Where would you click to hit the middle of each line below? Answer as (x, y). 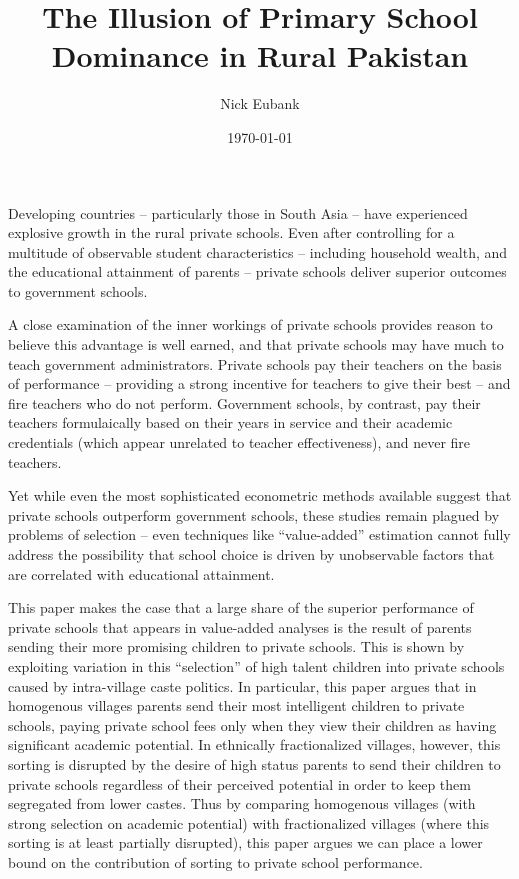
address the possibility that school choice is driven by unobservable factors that (251, 554)
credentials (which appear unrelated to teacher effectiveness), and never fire (239, 442)
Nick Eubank (260, 103)
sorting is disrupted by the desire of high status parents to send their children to (254, 763)
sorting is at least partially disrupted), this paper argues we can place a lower (245, 842)
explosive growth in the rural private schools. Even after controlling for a (231, 232)
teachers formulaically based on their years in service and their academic (230, 422)
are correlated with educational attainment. (141, 573)
